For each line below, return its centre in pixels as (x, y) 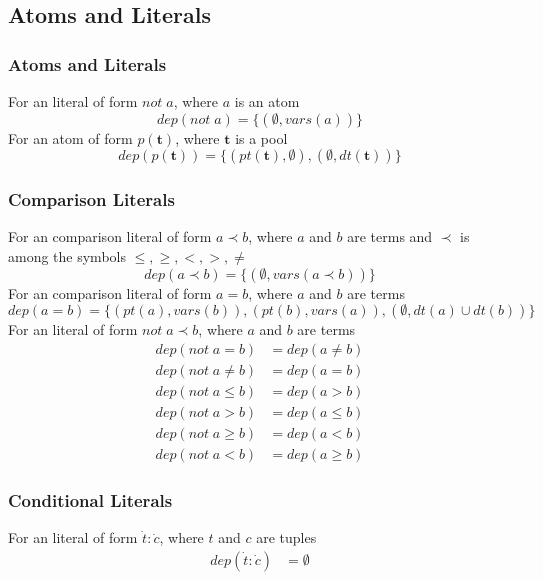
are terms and (390, 236)
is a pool (261, 137)
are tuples (286, 537)
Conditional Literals (90, 499)
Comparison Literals (91, 199)
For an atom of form (70, 137)
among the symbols (67, 256)
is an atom (267, 101)
